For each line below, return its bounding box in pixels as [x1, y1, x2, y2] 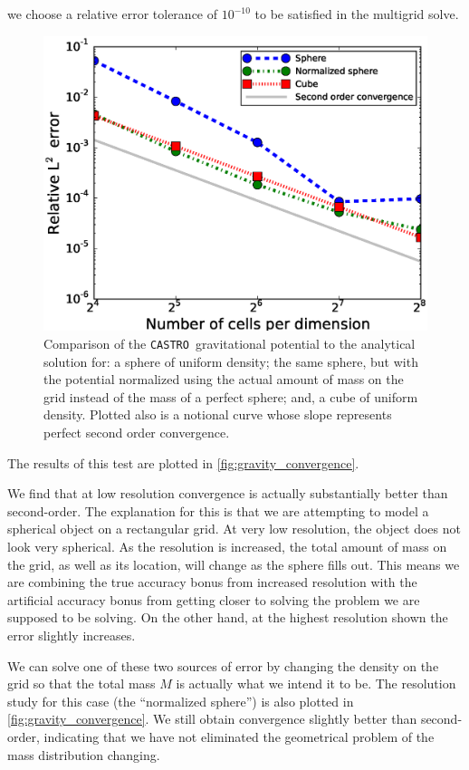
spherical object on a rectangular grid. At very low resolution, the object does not [7, 519, 461, 538]
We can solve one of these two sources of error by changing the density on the [7, 656, 439, 675]
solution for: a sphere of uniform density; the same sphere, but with [43, 351, 418, 371]
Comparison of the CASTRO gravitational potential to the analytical [43, 334, 416, 353]
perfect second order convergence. [43, 423, 230, 442]
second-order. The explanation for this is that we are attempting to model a [7, 501, 429, 520]
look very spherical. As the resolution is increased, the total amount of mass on [7, 537, 447, 556]
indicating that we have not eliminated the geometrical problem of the [43, 727, 435, 746]
